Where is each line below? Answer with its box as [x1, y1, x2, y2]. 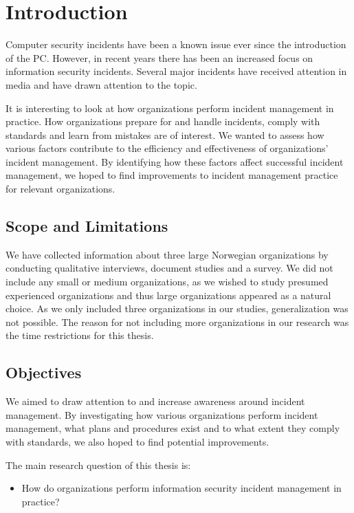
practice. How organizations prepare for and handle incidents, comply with [5, 114, 320, 129]
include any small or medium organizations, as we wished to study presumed [5, 274, 329, 289]
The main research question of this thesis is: [5, 457, 191, 472]
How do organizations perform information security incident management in [21, 481, 342, 495]
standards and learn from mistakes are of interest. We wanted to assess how [5, 127, 324, 142]
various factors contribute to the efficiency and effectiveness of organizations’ [5, 141, 329, 155]
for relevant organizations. [5, 182, 115, 196]
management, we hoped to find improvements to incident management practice [5, 168, 338, 182]
